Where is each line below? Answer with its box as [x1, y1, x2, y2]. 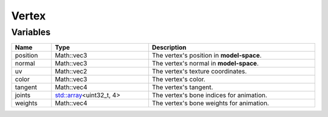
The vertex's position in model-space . [152, 52, 262, 60]
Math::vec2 [55, 67, 87, 76]
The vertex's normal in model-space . [152, 59, 259, 68]
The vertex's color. [152, 75, 206, 84]
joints [15, 91, 31, 99]
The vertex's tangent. [152, 83, 213, 92]
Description [152, 43, 186, 52]
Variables [11, 27, 51, 38]
